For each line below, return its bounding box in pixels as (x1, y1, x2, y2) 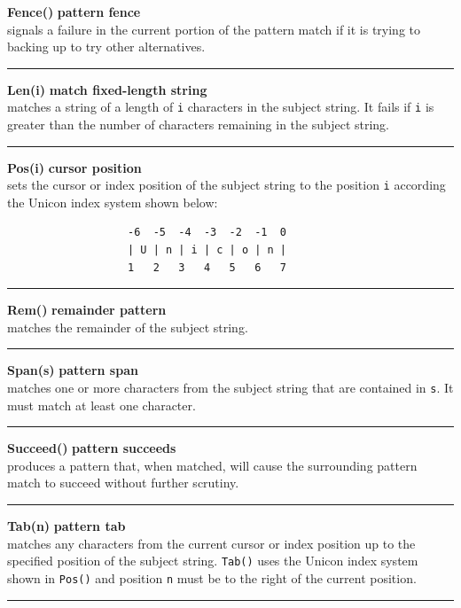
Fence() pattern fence (7, 3, 141, 20)
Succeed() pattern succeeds (7, 439, 176, 457)
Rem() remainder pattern (7, 300, 167, 319)
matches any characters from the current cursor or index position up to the (7, 534, 416, 552)
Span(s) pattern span (7, 361, 138, 379)
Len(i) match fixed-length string (7, 80, 207, 98)
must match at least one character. (7, 395, 196, 414)
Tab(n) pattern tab (7, 517, 126, 535)
